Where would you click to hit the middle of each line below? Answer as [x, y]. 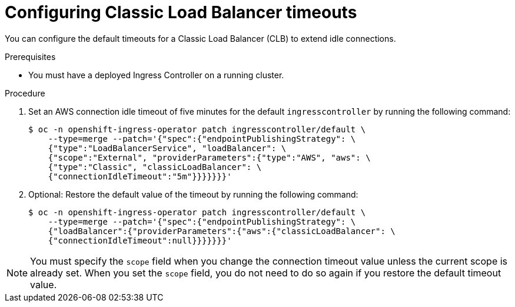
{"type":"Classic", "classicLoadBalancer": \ [155, 167]
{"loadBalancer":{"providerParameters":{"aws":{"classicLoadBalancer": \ [222, 231]
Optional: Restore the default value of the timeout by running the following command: [193, 194]
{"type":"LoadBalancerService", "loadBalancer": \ [167, 148]
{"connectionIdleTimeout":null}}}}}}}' [140, 240]
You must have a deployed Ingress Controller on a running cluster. [156, 75]
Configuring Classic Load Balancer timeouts [181, 12]
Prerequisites [30, 56]
